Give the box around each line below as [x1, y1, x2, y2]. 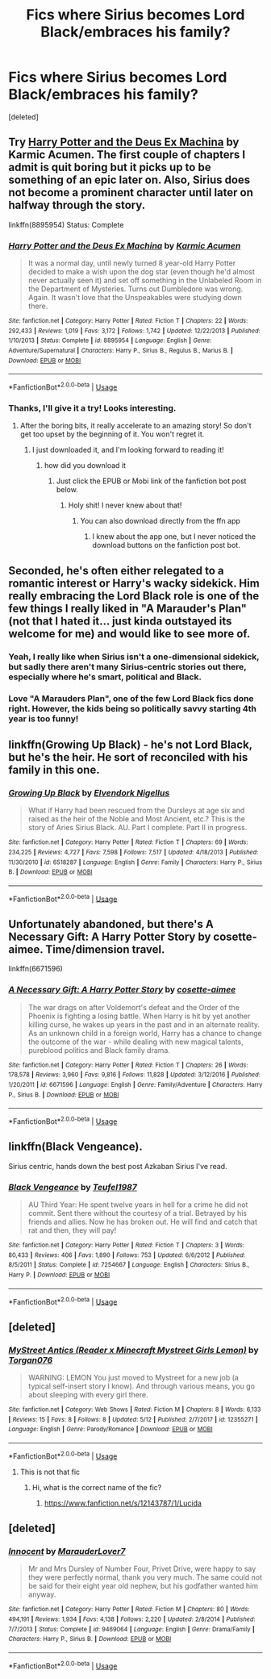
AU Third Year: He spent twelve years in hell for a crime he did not [27, 1200, 248, 1209]
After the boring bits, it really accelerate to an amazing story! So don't [19, 421, 252, 431]
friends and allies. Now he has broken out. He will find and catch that [27, 1217, 258, 1226]
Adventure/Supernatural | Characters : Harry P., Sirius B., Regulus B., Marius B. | [8, 347, 234, 355]
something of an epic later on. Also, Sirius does [8, 173, 251, 187]
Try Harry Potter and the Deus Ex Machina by [8, 136, 240, 149]
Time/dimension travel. [45, 942, 165, 956]
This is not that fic [19, 1467, 81, 1476]
